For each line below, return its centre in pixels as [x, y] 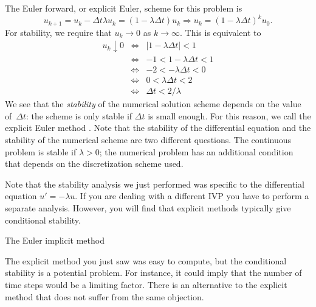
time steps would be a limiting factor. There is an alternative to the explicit [146, 285]
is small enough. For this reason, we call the [229, 115]
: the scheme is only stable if [79, 115]
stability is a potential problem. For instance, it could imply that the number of [153, 273]
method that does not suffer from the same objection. [105, 296]
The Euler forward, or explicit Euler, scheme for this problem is [124, 8]
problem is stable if [41, 151]
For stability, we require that [58, 32]
